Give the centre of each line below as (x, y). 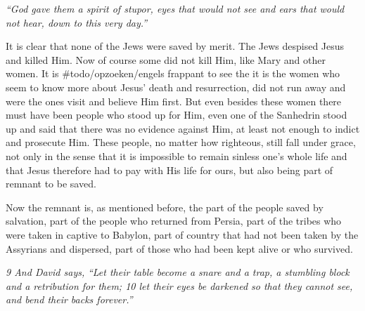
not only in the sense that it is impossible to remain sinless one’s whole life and (177, 155)
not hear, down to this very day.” (77, 22)
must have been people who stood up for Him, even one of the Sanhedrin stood (177, 115)
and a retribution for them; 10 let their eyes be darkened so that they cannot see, (179, 285)
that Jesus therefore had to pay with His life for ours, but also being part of (169, 170)
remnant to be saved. (51, 184)
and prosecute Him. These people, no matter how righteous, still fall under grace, (181, 142)
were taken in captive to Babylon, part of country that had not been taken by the (182, 234)
